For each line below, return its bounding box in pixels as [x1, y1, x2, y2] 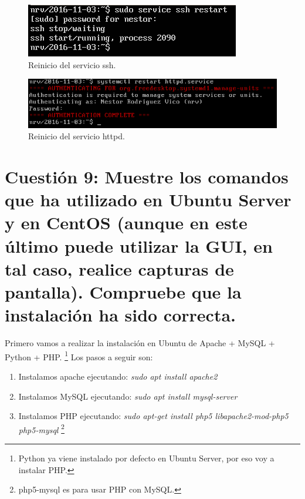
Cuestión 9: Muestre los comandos [5, 165, 289, 189]
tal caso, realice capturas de [5, 256, 234, 280]
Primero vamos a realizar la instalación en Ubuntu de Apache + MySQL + [5, 337, 275, 349]
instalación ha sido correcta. [5, 303, 236, 327]
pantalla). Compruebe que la [5, 280, 242, 303]
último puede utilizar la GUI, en [5, 233, 273, 257]
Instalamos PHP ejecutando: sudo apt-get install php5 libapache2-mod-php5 [18, 410, 289, 422]
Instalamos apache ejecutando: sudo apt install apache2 [18, 370, 218, 382]
